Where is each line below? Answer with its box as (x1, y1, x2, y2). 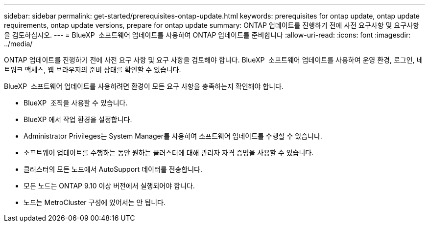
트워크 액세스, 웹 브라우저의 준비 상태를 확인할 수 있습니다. (4, 65, 181, 74)
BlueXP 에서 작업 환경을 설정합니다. (24, 115, 132, 123)
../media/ (4, 40, 33, 48)
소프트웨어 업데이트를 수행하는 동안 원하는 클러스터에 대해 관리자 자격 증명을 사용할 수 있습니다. (24, 148, 314, 157)
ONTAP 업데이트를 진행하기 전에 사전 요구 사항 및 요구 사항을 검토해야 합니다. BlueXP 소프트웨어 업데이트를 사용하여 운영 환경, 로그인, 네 (4, 56, 423, 64)
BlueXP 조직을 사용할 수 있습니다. (24, 99, 128, 107)
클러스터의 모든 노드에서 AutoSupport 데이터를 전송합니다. (24, 165, 202, 173)
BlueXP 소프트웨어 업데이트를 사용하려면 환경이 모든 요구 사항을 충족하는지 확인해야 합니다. (4, 82, 284, 90)
